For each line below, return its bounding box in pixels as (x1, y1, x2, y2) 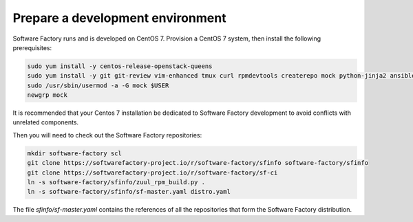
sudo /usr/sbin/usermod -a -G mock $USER (27, 81, 169, 89)
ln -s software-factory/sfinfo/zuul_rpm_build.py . (27, 179, 206, 186)
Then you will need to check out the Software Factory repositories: (12, 131, 202, 139)
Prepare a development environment (12, 10, 226, 25)
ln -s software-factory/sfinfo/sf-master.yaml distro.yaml (27, 188, 231, 196)
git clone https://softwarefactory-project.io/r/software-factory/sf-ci (27, 168, 278, 177)
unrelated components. (12, 118, 79, 126)
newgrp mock (27, 91, 68, 99)
